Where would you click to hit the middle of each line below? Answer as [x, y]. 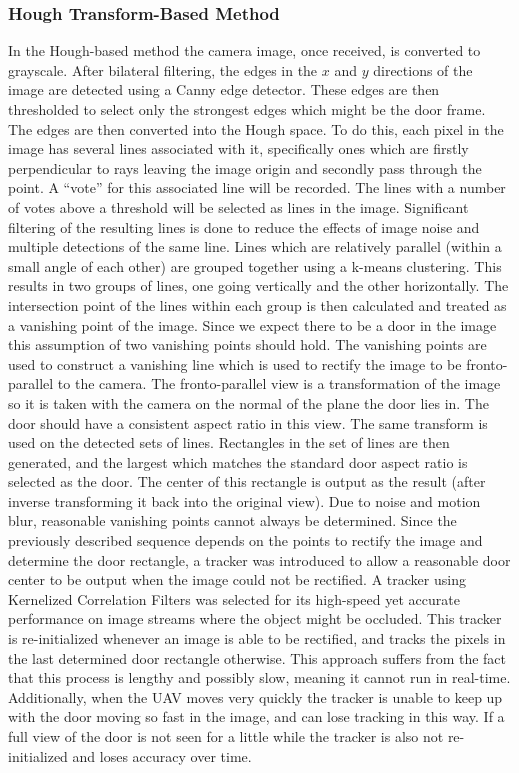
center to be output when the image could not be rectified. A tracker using [237, 579]
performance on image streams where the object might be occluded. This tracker [255, 618]
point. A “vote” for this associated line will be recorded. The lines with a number [257, 187]
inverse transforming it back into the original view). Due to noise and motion [244, 500]
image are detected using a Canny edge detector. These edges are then [224, 89]
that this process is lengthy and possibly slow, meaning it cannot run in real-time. [259, 677]
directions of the [423, 69]
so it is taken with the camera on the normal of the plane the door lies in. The [248, 402]
